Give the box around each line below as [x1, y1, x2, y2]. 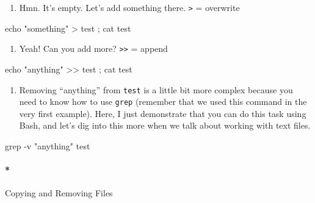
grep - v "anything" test [5, 140, 90, 152]
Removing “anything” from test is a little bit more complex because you [19, 83, 293, 96]
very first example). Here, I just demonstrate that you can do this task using [19, 107, 306, 119]
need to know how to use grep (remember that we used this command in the [19, 95, 307, 108]
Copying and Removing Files [5, 187, 113, 199]
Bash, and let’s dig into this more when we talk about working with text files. [19, 119, 311, 132]
